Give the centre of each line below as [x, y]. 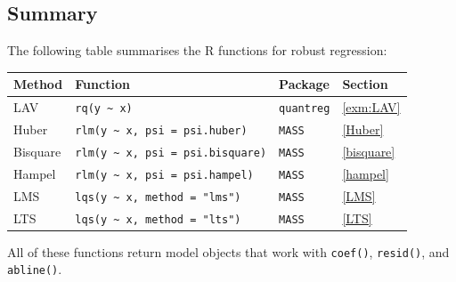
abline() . [35, 269]
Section [365, 84]
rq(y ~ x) [104, 109]
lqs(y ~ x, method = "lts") [158, 219]
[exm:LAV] [371, 107]
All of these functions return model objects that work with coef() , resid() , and [228, 251]
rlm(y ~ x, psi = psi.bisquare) [171, 153]
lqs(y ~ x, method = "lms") [158, 197]
